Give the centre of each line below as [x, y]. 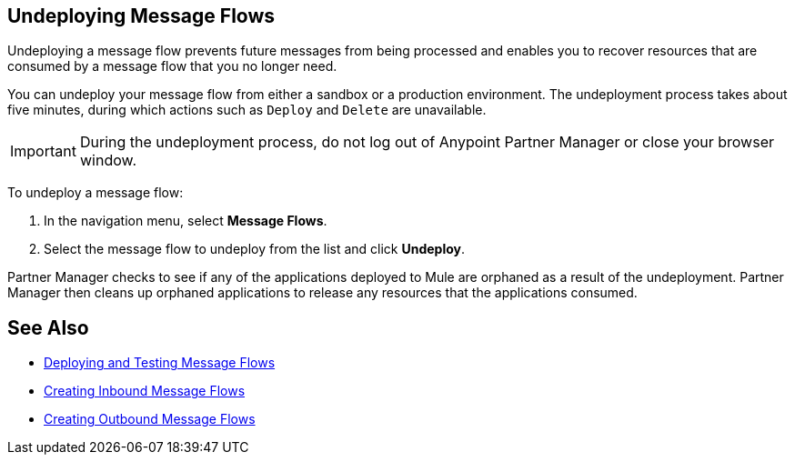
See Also [48, 327]
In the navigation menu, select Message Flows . [186, 221]
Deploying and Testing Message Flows [160, 363]
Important [43, 151]
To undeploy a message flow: [96, 193]
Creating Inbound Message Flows [145, 391]
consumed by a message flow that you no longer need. [172, 66]
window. [108, 161]
